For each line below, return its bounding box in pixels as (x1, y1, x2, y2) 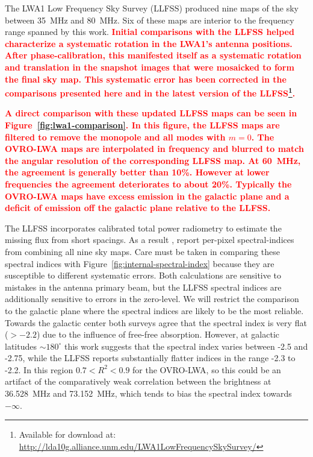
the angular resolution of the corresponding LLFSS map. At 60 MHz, (5, 154, 301, 166)
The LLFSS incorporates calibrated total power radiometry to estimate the (5, 221, 282, 234)
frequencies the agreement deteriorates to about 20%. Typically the (5, 177, 292, 190)
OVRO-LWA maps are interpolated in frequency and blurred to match (5, 142, 304, 155)
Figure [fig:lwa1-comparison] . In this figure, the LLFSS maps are (5, 119, 280, 131)
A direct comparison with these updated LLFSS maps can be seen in (5, 107, 297, 119)
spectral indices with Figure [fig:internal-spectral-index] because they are (5, 257, 274, 269)
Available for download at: (19, 428, 116, 441)
